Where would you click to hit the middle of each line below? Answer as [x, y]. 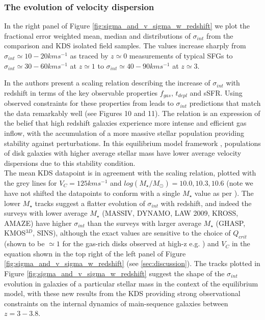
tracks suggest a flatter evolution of [90, 203]
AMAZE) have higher [38, 223]
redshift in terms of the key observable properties [81, 92]
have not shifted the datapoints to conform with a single [92, 193]
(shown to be [24, 243]
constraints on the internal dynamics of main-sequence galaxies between [116, 303]
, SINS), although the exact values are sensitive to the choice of [132, 233]
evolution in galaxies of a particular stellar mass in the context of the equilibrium [131, 283]
